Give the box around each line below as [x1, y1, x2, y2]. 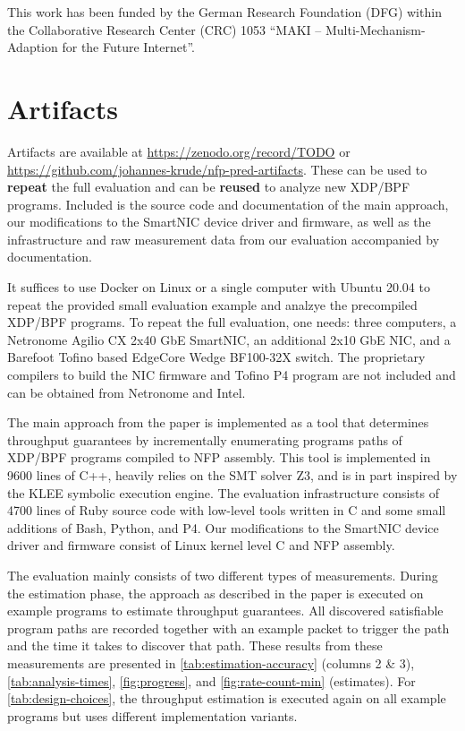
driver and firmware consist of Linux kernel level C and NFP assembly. [7, 536, 395, 555]
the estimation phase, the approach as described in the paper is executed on [7, 583, 424, 602]
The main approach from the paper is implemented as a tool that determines [7, 413, 429, 432]
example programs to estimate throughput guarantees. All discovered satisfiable [7, 601, 444, 620]
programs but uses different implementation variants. [7, 706, 298, 725]
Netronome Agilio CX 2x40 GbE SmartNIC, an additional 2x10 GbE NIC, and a [7, 330, 451, 348]
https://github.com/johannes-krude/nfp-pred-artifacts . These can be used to [7, 159, 427, 178]
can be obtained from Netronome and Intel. [7, 383, 246, 401]
